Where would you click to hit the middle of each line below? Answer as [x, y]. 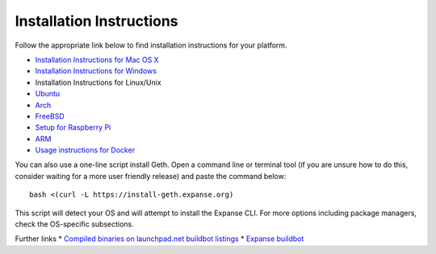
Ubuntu [48, 94]
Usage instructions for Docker [85, 150]
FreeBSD [50, 116]
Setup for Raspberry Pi [73, 127]
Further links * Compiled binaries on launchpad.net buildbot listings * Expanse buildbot [159, 239]
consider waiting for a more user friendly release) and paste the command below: [151, 176]
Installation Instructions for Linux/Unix [98, 82]
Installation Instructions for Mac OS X [97, 60]
